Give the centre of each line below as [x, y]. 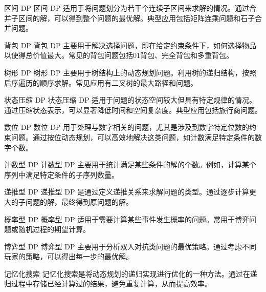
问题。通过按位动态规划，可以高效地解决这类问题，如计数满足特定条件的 [133, 137]
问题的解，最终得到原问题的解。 [79, 201]
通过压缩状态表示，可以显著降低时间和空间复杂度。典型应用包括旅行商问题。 [133, 110]
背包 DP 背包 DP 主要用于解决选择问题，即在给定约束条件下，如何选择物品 [130, 45]
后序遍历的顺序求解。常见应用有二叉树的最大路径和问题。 [101, 82]
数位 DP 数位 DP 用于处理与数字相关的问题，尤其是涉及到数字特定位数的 [127, 127]
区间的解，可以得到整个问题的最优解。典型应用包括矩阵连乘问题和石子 [136, 18]
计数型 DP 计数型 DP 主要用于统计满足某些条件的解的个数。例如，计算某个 [130, 164]
